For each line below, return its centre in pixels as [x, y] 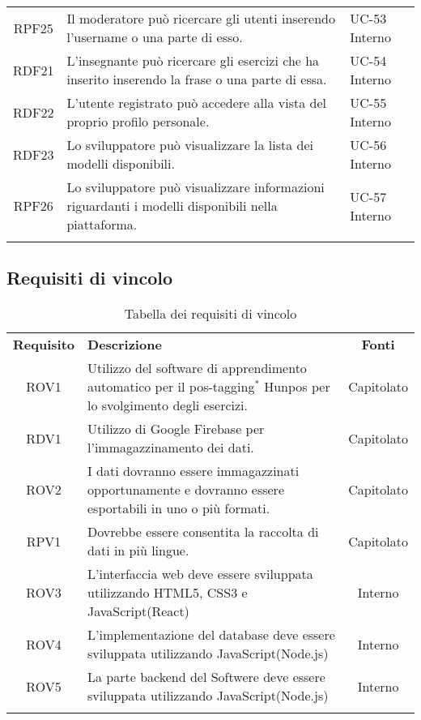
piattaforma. [102, 224]
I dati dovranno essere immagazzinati [193, 471]
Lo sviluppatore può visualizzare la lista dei [190, 145]
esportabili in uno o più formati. [179, 508]
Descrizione [125, 345]
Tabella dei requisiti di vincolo [210, 314]
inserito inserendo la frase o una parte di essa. [197, 79]
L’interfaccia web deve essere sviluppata [200, 574]
